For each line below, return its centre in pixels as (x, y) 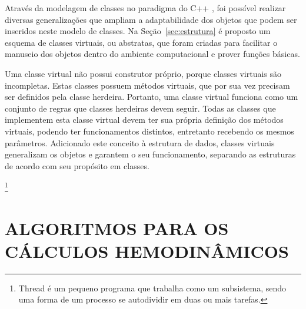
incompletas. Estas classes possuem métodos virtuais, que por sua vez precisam (147, 85)
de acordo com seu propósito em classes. (77, 165)
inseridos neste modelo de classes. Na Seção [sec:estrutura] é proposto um (138, 31)
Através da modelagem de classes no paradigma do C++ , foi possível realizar (145, 8)
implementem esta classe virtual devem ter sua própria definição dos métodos (144, 120)
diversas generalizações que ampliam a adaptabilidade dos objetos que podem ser (151, 19)
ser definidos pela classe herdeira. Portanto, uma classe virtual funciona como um (152, 97)
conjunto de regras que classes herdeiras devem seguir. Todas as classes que (140, 108)
